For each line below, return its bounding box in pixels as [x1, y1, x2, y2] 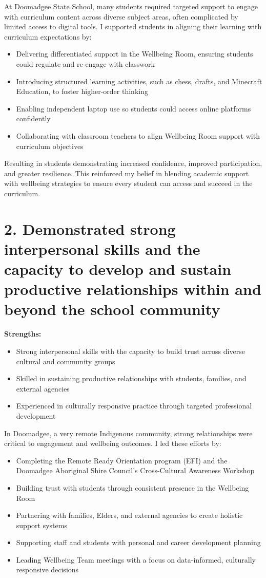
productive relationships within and [4, 278, 261, 300]
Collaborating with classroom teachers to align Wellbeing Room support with [16, 130, 260, 141]
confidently [16, 113, 51, 124]
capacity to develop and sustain [4, 258, 232, 279]
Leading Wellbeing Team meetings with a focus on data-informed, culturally [16, 554, 256, 565]
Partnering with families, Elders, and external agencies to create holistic [16, 510, 243, 520]
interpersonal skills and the [4, 238, 200, 259]
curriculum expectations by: [4, 31, 92, 42]
